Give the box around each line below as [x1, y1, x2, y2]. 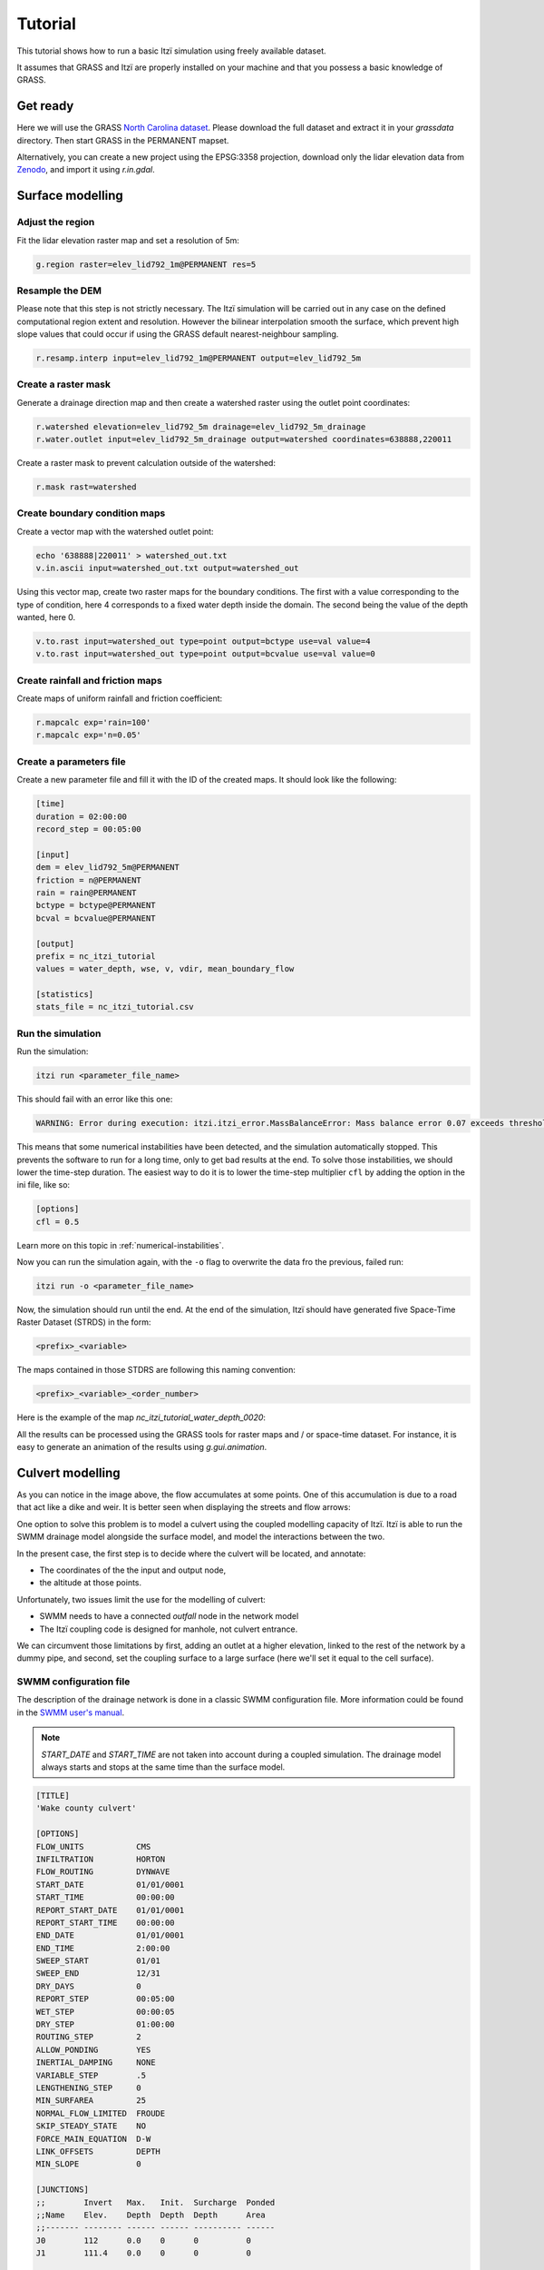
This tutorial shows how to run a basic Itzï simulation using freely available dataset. [16, 45, 326, 56]
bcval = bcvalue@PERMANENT [35, 913, 156, 923]
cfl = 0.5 [35, 1217, 80, 1227]
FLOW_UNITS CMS [35, 1841, 151, 1851]
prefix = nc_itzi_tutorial [35, 951, 156, 962]
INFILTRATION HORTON [35, 1853, 166, 1864]
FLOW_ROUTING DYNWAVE [35, 1867, 170, 1877]
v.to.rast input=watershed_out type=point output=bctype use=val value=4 [35, 636, 371, 646]
